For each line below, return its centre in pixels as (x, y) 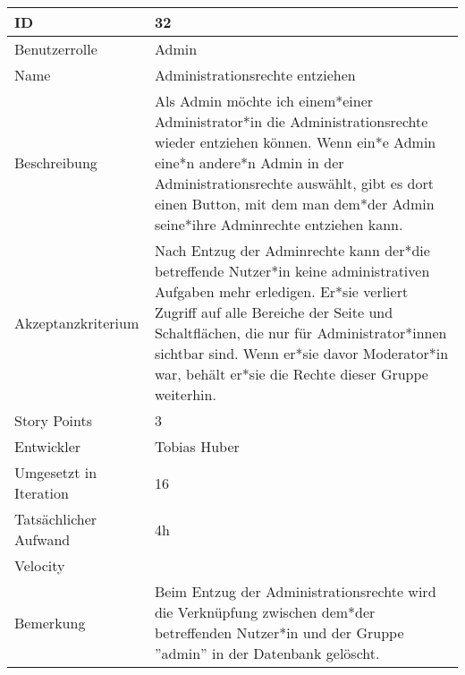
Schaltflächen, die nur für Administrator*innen (300, 333)
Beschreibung (56, 162)
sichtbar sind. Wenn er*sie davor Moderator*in (301, 353)
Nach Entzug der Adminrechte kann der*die (292, 250)
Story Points (54, 420)
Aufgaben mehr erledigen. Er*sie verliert (281, 291)
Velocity (40, 565)
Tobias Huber (197, 446)
